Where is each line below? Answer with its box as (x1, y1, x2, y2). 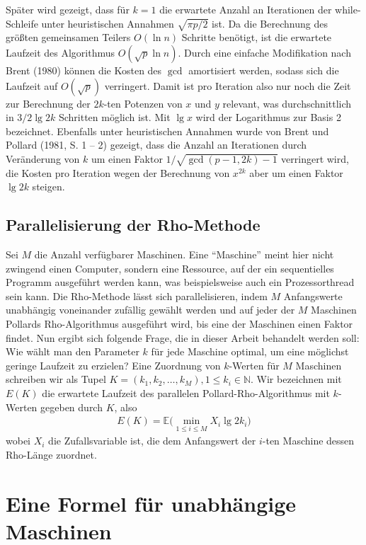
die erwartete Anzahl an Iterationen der (159, 2, 332, 16)
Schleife (6, 16, 38, 30)
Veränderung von (6, 151, 80, 166)
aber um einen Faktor (249, 165, 343, 180)
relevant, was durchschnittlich (222, 96, 352, 110)
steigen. (32, 179, 65, 194)
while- (335, 2, 361, 16)
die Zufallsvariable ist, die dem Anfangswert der (48, 433, 256, 448)
